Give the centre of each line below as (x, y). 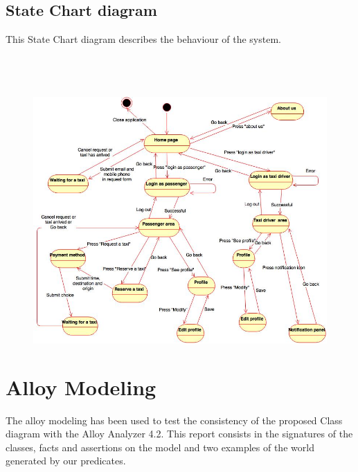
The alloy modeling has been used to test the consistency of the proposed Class (174, 420)
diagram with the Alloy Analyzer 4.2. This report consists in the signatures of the (179, 434)
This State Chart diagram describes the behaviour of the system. (143, 39)
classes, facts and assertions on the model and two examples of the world (160, 447)
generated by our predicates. (66, 461)
